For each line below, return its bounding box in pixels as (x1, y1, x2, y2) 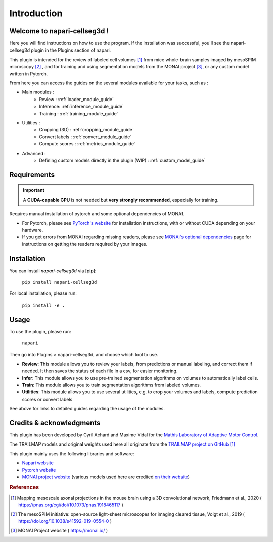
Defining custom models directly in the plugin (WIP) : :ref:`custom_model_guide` (39, 157, 206, 163)
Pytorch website (22, 467, 56, 473)
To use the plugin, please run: (9, 328, 71, 334)
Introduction (9, 8, 63, 19)
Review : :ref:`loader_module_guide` (39, 96, 114, 102)
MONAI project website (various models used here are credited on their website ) (22, 474, 190, 480)
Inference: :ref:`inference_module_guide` (39, 104, 124, 110)
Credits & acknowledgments (9, 418, 101, 427)
